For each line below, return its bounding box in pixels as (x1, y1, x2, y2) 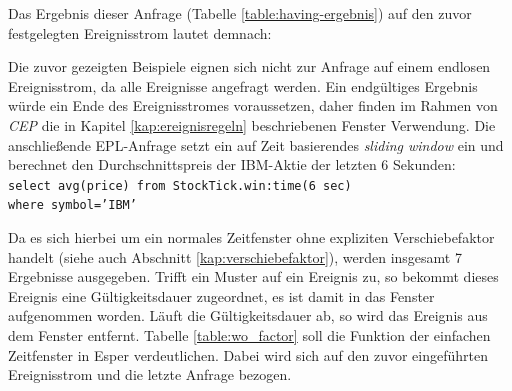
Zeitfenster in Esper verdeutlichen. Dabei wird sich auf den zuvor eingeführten (8, 344, 489, 365)
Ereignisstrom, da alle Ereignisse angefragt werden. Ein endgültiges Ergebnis (8, 75, 478, 96)
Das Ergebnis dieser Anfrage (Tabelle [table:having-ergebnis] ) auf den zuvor (8, 3, 472, 23)
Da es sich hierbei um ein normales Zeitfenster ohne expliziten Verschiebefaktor (8, 227, 495, 248)
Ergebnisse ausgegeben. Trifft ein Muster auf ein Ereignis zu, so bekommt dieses (8, 266, 499, 287)
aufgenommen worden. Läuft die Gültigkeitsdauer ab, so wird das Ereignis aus (8, 305, 488, 326)
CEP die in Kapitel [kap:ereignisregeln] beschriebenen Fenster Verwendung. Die (8, 114, 496, 135)
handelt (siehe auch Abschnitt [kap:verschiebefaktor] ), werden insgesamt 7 (8, 246, 462, 267)
